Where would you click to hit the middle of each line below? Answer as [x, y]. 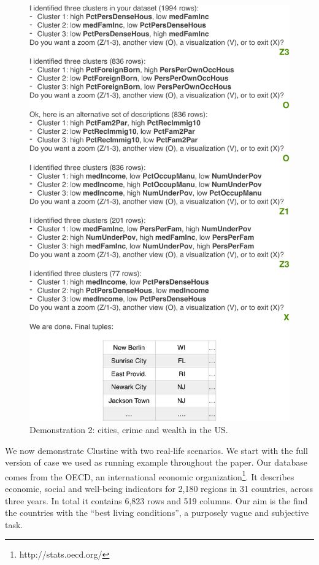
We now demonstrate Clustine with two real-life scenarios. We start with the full [157, 450]
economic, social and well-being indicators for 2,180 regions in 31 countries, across [159, 489]
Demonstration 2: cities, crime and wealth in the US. [129, 429]
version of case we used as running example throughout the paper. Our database [156, 462]
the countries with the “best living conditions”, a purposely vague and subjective [157, 513]
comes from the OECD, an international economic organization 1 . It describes [150, 475]
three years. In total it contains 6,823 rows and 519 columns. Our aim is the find [156, 500]
